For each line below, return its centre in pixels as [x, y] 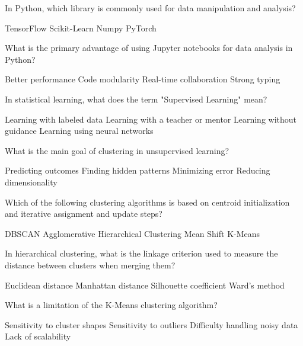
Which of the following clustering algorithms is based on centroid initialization [147, 202]
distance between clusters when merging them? [90, 265]
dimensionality [31, 182]
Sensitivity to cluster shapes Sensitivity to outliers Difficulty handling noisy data [151, 324]
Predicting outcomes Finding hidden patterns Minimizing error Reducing [138, 170]
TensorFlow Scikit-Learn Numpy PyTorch [81, 28]
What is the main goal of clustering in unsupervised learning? [117, 150]
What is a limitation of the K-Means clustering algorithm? [111, 305]
